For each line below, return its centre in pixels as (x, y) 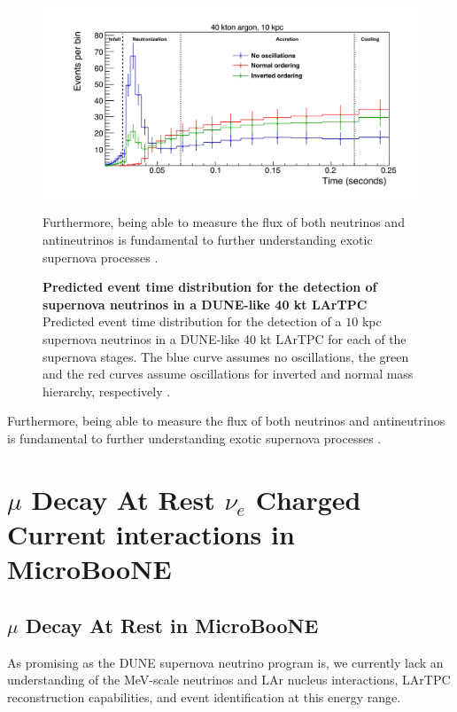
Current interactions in (151, 533)
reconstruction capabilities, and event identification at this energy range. (204, 696)
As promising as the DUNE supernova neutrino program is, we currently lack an (225, 662)
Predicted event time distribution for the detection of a (192, 321)
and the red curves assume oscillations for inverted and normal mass (228, 374)
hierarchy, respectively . (107, 391)
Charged (308, 499)
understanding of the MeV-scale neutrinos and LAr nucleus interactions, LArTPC (229, 680)
